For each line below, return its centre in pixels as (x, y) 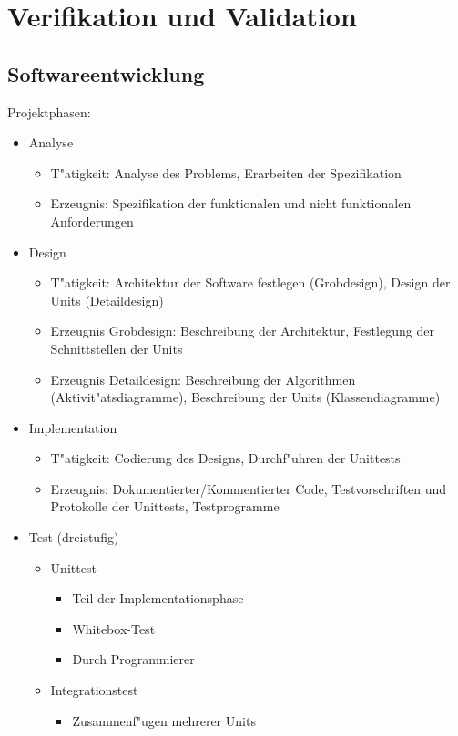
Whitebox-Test (114, 628)
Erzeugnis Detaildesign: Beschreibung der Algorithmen (203, 379)
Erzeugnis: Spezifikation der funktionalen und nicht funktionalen (231, 203)
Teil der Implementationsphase (158, 598)
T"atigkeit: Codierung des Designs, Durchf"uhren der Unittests (225, 458)
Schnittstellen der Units (117, 348)
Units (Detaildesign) (107, 300)
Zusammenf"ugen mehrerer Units (164, 720)
